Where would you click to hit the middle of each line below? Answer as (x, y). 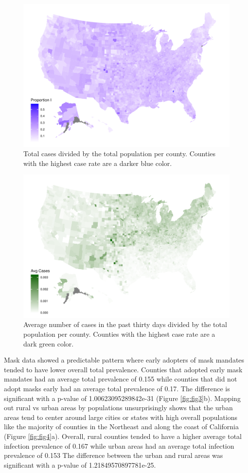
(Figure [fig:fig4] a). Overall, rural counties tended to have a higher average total (123, 436)
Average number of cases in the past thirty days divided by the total (125, 324)
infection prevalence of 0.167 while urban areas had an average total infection (119, 446)
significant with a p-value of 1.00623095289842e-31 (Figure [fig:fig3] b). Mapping (122, 398)
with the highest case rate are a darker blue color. (98, 163)
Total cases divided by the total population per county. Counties (120, 154)
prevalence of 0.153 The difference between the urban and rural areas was (114, 455)
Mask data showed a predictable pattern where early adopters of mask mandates (124, 360)
